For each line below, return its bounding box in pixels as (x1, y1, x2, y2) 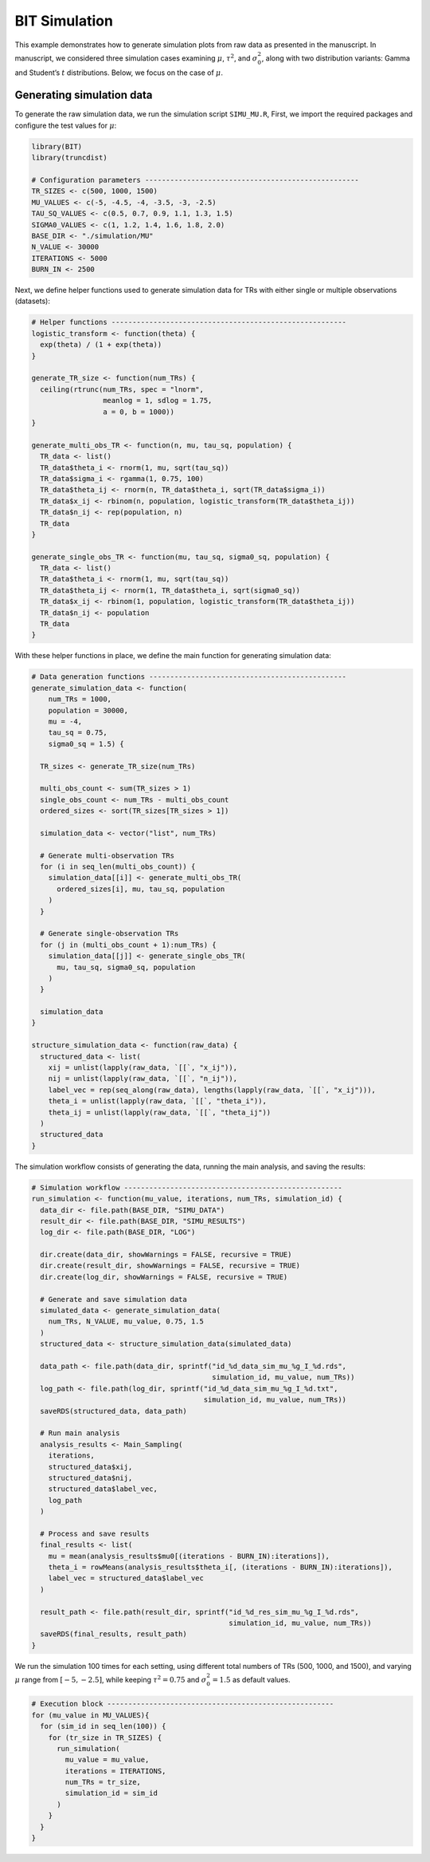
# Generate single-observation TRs (40, 929, 179, 938)
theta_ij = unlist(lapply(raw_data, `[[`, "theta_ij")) (48, 1107, 272, 1117)
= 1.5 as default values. (212, 1675, 291, 1684)
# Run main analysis (40, 1429, 120, 1438)
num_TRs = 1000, (48, 695, 111, 704)
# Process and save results (40, 1529, 150, 1538)
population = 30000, (48, 706, 129, 715)
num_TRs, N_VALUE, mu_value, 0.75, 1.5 (48, 1317, 205, 1326)
